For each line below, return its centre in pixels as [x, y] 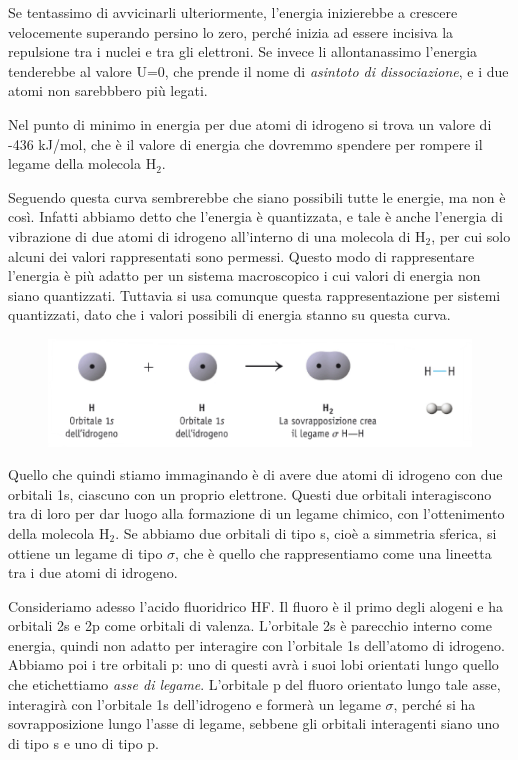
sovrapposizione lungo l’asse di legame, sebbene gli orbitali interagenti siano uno [254, 723]
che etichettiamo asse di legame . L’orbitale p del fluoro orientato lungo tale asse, [254, 684]
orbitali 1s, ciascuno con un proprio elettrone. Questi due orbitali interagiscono [250, 493]
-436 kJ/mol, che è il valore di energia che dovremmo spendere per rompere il [245, 143]
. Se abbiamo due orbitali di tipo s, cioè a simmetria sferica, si [306, 532]
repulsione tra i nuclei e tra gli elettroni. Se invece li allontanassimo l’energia [243, 51]
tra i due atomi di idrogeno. [93, 572]
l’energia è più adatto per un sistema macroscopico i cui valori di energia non [244, 275]
